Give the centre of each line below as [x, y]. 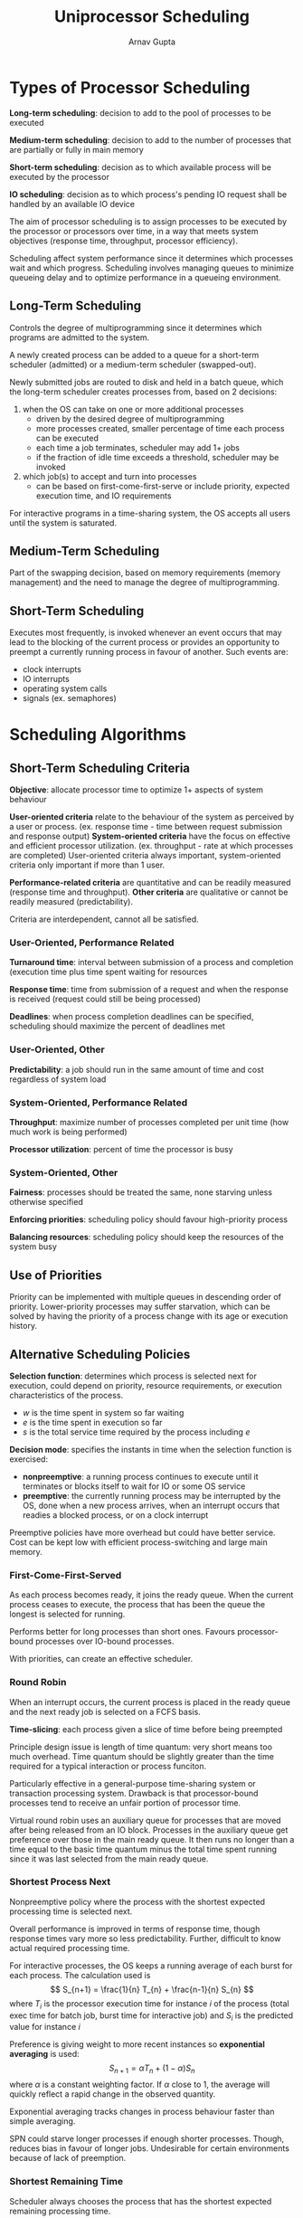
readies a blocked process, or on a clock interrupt [115, 1515]
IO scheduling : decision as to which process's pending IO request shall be [148, 194]
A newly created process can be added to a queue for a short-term [134, 355]
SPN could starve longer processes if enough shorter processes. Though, [147, 2139]
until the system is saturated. [63, 523]
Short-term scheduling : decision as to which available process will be [140, 167]
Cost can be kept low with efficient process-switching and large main [139, 1542]
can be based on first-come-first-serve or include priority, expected [163, 486]
